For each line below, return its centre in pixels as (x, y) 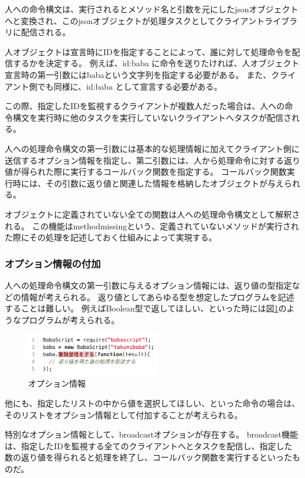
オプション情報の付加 (53, 263)
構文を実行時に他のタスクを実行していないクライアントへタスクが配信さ (152, 117)
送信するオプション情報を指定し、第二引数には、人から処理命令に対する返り (152, 160)
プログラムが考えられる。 (70, 319)
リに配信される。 (38, 32)
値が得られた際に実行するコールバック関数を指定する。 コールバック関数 (146, 172)
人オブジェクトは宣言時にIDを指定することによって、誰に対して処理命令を (148, 51)
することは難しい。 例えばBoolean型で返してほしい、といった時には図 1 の (146, 308)
